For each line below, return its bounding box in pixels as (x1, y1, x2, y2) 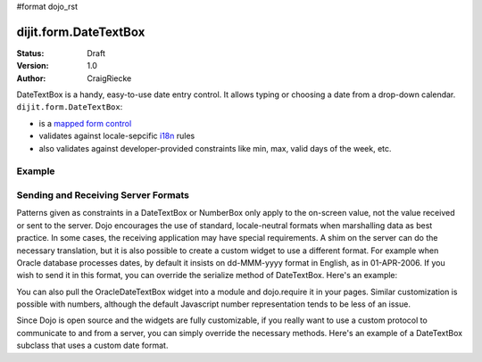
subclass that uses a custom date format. (16, 340, 169, 351)
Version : (16, 61, 49, 71)
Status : (16, 47, 45, 58)
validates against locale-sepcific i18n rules (38, 130, 195, 142)
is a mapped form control (38, 118, 132, 128)
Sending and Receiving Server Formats (16, 188, 189, 201)
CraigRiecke (87, 72, 132, 84)
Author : (16, 72, 46, 84)
